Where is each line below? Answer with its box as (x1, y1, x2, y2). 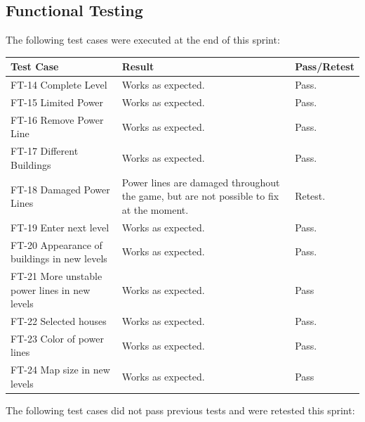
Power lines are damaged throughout (121, 174, 280, 189)
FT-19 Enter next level (11, 219, 109, 234)
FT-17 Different (11, 143, 79, 158)
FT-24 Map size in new (11, 362, 110, 377)
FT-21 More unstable (11, 269, 102, 283)
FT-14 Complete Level (11, 77, 107, 92)
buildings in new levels (11, 251, 107, 266)
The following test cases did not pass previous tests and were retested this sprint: (6, 403, 355, 418)
